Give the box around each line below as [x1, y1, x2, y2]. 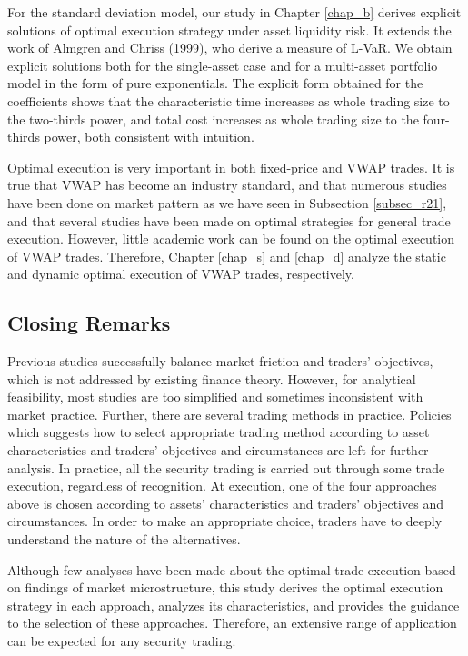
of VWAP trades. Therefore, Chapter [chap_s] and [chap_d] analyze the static [7, 246, 446, 265]
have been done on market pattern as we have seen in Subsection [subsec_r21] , [7, 193, 447, 212]
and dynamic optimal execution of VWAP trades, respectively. [7, 264, 354, 283]
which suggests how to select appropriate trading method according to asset [7, 422, 430, 442]
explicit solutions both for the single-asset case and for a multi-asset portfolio [7, 55, 438, 75]
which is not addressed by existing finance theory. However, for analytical [7, 369, 416, 388]
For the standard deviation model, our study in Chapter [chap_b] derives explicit [7, 3, 462, 21]
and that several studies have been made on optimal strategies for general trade [7, 211, 451, 230]
